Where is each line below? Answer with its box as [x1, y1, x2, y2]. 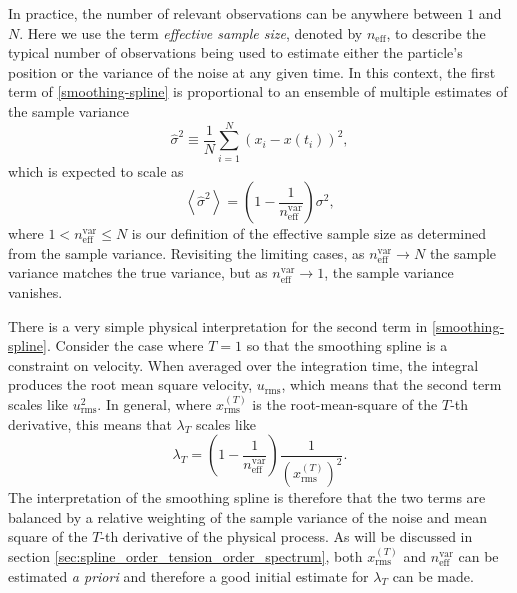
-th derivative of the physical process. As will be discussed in [100, 526, 473, 547]
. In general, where [97, 394, 212, 415]
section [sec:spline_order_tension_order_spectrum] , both [8, 545, 363, 566]
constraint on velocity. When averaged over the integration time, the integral [8, 354, 479, 375]
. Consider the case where [46, 335, 204, 356]
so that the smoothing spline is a [246, 335, 448, 356]
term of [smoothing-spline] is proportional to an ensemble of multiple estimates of [8, 81, 508, 102]
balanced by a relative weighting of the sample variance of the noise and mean [8, 506, 487, 527]
